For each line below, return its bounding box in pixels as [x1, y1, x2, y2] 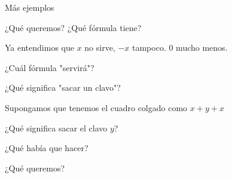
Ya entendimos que [5, 41, 74, 54]
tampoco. [132, 41, 166, 54]
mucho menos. [176, 41, 228, 54]
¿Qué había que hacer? [5, 142, 88, 154]
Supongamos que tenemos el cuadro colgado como [5, 101, 188, 113]
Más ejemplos [5, 1, 54, 13]
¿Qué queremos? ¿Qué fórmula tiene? [5, 21, 142, 33]
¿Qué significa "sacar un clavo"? [5, 81, 121, 94]
